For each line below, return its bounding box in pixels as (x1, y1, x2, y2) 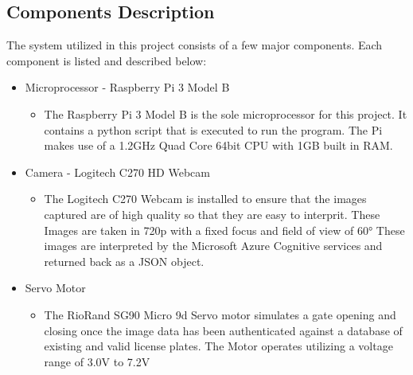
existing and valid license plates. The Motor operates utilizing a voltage (44, 338, 393, 354)
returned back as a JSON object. (44, 252, 205, 269)
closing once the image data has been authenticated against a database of (44, 322, 403, 338)
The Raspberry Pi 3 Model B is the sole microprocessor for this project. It (44, 105, 407, 122)
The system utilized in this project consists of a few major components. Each (6, 37, 383, 53)
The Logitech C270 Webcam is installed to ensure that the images (44, 190, 367, 207)
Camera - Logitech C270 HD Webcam (25, 163, 210, 180)
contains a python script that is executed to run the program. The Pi (44, 121, 383, 138)
